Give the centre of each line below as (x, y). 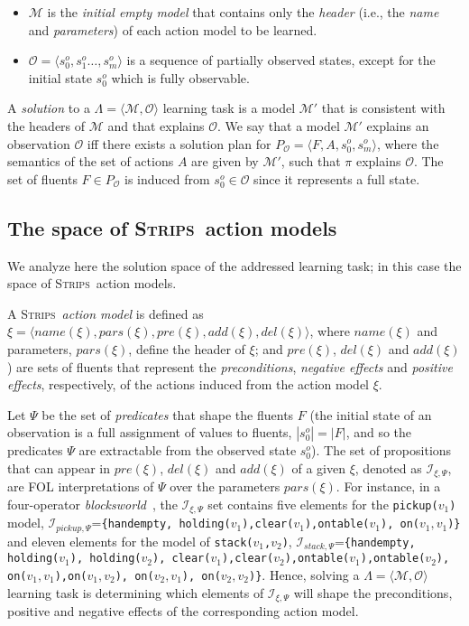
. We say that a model (279, 125)
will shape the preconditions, (373, 592)
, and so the (379, 432)
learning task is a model (229, 108)
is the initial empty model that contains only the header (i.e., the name (243, 12)
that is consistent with (383, 108)
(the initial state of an (371, 414)
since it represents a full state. (337, 178)
